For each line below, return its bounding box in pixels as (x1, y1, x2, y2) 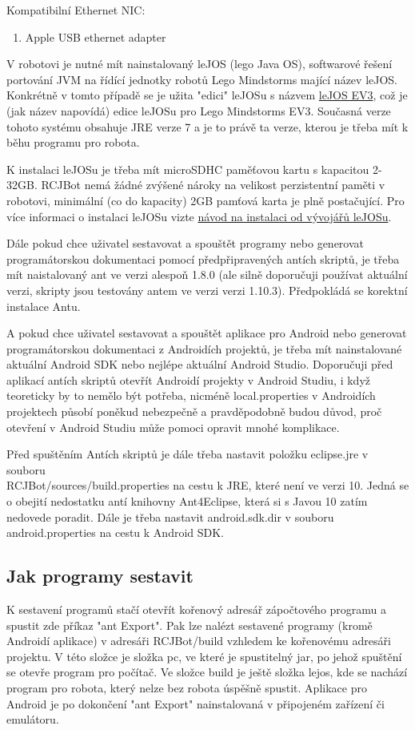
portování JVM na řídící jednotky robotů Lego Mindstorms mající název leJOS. (6, 71, 398, 87)
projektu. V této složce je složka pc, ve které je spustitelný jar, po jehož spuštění (6, 647, 402, 664)
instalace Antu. (6, 297, 81, 314)
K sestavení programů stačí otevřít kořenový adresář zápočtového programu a (6, 601, 387, 618)
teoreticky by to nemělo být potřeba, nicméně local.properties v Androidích (6, 387, 376, 404)
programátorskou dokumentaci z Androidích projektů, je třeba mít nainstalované (6, 340, 402, 357)
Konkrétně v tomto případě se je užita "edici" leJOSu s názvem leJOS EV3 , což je (6, 87, 408, 103)
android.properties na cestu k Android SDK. (6, 524, 225, 541)
